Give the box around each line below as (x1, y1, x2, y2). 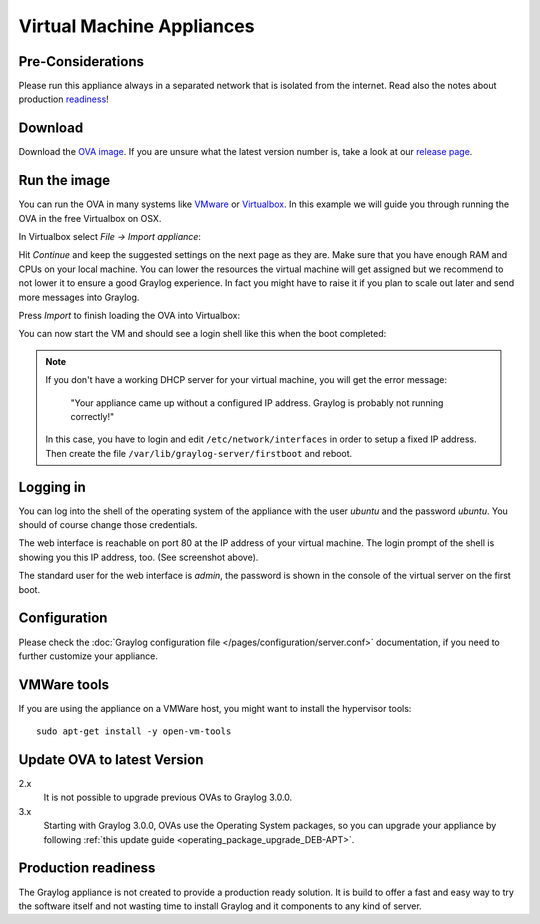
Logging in (18, 478, 87, 495)
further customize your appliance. (18, 650, 159, 662)
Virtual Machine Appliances (18, 15, 255, 37)
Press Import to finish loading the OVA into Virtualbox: (18, 310, 240, 321)
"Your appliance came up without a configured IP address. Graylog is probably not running (70, 396, 444, 409)
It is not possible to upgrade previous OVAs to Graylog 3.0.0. (43, 791, 293, 804)
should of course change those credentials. (18, 519, 198, 531)
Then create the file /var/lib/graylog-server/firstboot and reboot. (45, 447, 353, 459)
